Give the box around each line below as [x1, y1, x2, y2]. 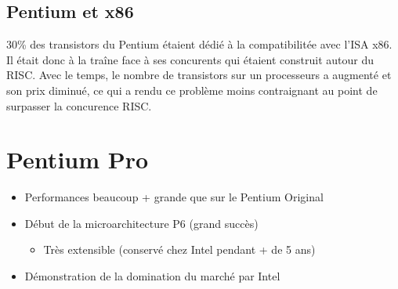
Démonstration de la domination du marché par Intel [24, 268, 280, 284]
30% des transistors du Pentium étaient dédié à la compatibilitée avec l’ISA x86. [6, 36, 393, 52]
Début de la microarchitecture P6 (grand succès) [24, 215, 259, 231]
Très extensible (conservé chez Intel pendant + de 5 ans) [43, 241, 316, 258]
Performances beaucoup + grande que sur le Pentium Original [24, 189, 324, 205]
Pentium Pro [6, 143, 149, 175]
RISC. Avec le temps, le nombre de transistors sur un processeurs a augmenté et [6, 67, 392, 83]
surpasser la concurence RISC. [6, 97, 152, 114]
